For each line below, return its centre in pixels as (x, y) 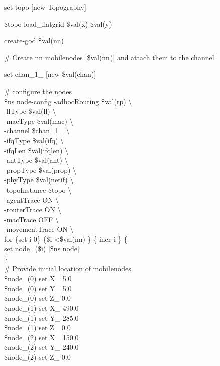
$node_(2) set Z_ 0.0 (37, 357)
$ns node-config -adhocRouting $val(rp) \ (68, 101)
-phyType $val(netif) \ (39, 180)
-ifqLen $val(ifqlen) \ (36, 150)
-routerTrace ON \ (33, 209)
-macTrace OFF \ (31, 219)
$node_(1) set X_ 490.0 (41, 308)
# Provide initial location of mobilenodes (68, 268)
